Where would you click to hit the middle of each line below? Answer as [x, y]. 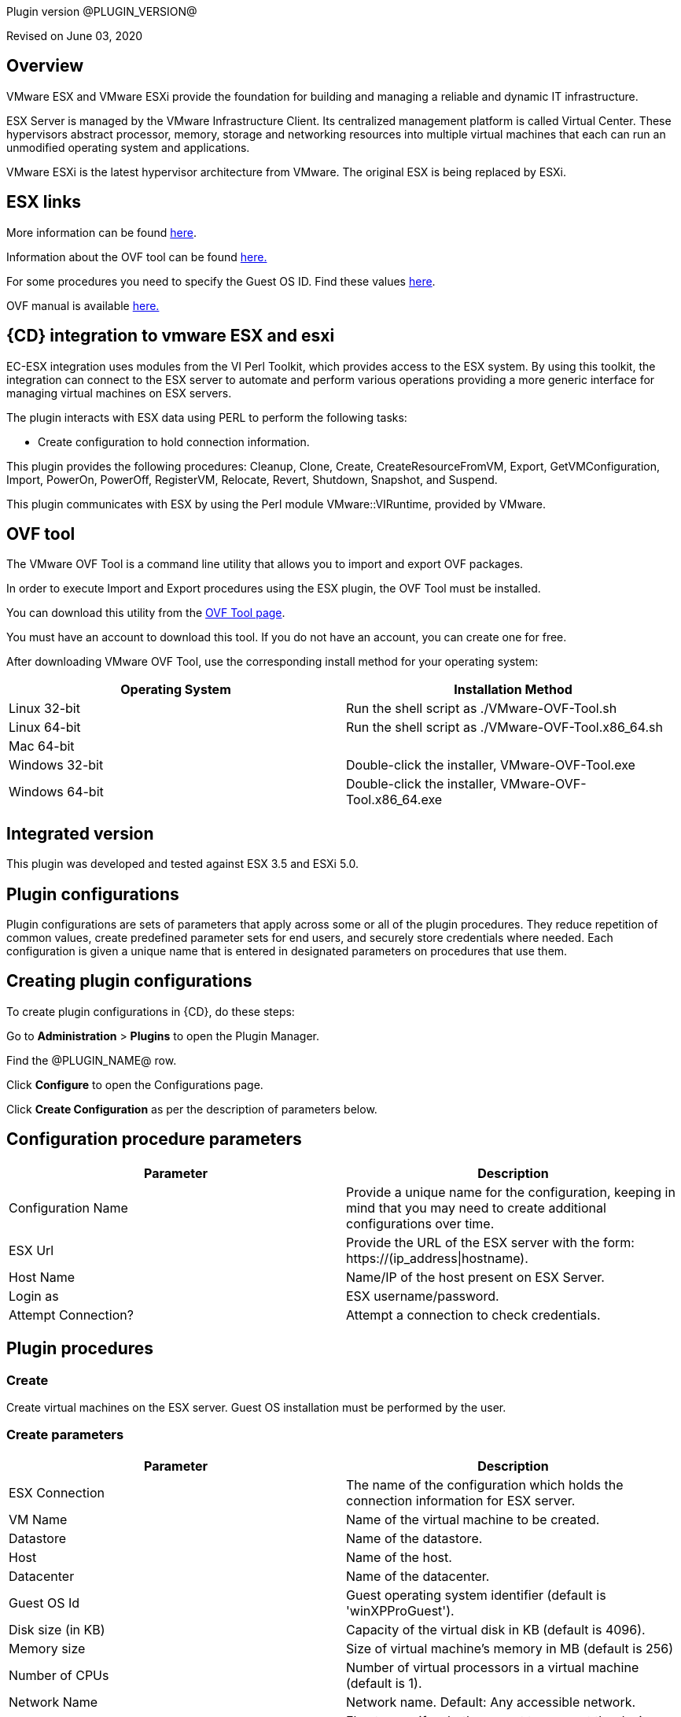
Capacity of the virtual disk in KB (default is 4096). [496, 1629]
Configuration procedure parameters [154, 1139]
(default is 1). [384, 1683]
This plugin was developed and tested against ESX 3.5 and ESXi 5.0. [183, 864]
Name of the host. [399, 1557]
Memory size [47, 1648]
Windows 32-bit [56, 765]
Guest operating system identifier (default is [476, 1595]
